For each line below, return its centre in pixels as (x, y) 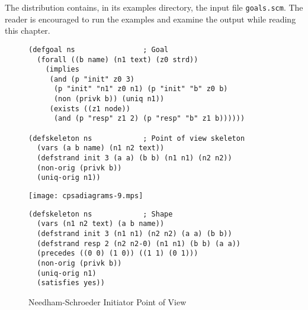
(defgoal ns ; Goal (99, 49)
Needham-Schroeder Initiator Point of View (108, 301)
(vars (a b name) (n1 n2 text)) (101, 148)
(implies (62, 70)
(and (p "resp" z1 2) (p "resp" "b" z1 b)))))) (149, 119)
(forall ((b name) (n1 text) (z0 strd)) (118, 59)
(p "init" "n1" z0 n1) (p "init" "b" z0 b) (141, 89)
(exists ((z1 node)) (90, 109)
